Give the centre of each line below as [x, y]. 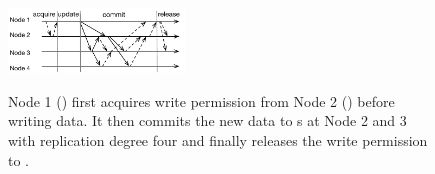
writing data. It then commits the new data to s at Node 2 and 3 [207, 120]
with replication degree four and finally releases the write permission [218, 140]
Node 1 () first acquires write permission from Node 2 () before [201, 100]
